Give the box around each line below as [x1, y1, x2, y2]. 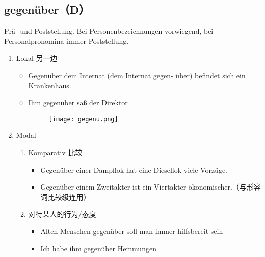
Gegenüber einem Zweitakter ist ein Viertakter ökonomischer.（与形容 [40, 181, 261, 192]
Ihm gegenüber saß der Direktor [28, 97, 128, 108]
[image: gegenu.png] [48, 115, 118, 123]
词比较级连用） [40, 191, 91, 202]
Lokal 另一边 [16, 53, 58, 63]
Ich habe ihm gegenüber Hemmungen [40, 243, 156, 253]
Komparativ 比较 [28, 147, 83, 158]
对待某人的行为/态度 [28, 208, 96, 219]
